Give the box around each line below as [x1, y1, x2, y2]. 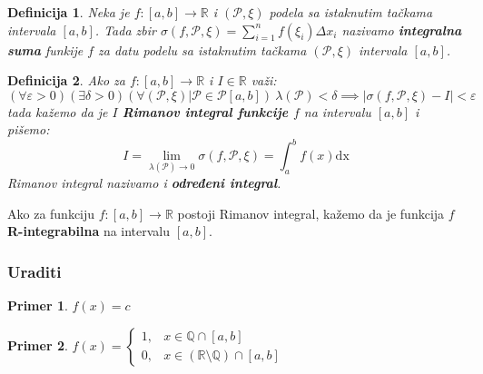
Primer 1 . [7, 296, 68, 315]
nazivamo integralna [341, 20, 462, 39]
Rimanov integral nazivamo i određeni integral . [7, 173, 281, 192]
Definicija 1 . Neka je [7, 3, 130, 21]
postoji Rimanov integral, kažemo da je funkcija [177, 203, 445, 222]
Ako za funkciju [7, 203, 95, 222]
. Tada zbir [94, 20, 156, 39]
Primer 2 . [7, 335, 68, 354]
